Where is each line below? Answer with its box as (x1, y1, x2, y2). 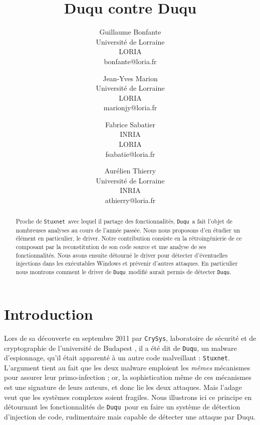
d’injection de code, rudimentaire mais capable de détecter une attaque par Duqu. (4, 411, 256, 421)
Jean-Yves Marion (103, 73, 158, 83)
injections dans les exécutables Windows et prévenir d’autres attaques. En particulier (16, 259, 238, 268)
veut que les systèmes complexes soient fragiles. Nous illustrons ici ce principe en (4, 391, 252, 402)
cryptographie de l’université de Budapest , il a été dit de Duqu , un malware (4, 342, 237, 353)
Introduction (4, 303, 93, 324)
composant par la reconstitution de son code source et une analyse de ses (16, 242, 206, 251)
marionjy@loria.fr (103, 102, 157, 113)
